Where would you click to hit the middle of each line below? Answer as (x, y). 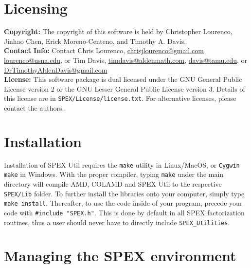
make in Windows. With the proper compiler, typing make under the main (114, 174)
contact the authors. (34, 107)
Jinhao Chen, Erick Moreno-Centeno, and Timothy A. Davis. (95, 41)
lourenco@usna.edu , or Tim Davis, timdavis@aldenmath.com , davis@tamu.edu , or (126, 60)
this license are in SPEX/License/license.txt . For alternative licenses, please (120, 98)
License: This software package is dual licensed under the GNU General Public (123, 79)
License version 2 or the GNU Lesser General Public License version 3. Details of (125, 88)
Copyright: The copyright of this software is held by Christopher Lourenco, (118, 31)
